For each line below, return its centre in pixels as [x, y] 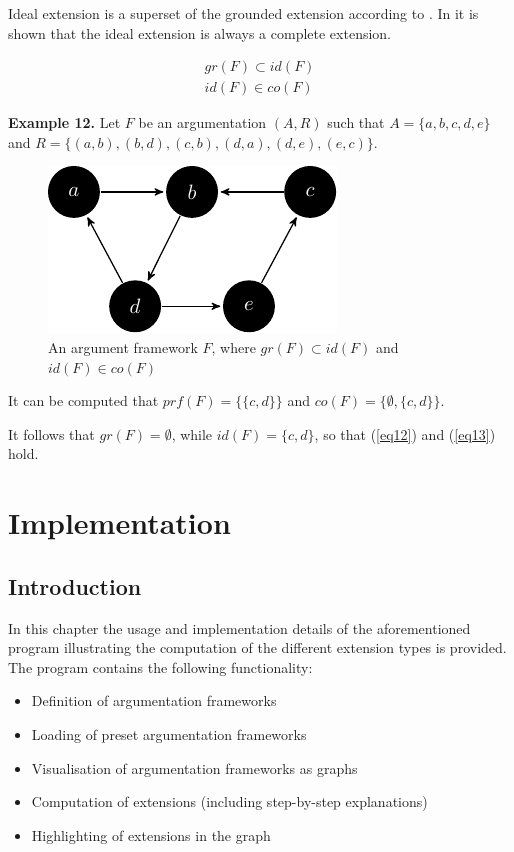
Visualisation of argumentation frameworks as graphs [194, 767]
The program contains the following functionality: [160, 666]
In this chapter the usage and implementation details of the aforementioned [239, 627]
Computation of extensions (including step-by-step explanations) [229, 801]
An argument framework [123, 347]
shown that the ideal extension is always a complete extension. [200, 32]
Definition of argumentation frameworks [154, 700]
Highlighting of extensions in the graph [151, 834]
